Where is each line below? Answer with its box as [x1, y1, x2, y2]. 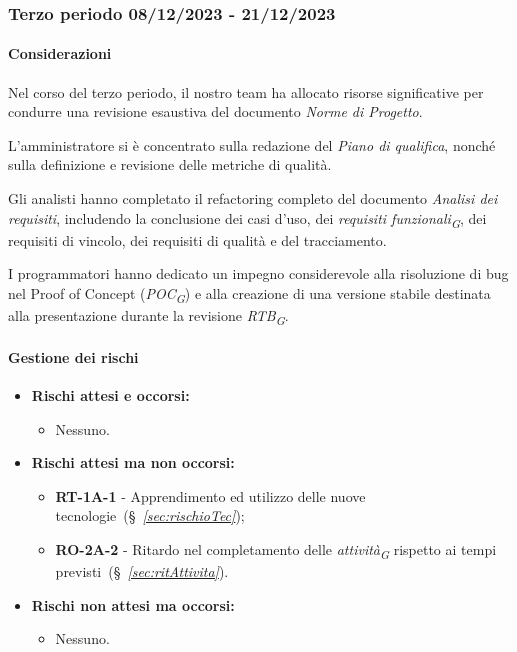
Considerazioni [8, 43, 112, 64]
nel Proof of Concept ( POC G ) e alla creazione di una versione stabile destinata [8, 282, 491, 306]
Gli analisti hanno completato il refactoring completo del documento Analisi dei [8, 188, 498, 209]
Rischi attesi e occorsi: [31, 384, 190, 405]
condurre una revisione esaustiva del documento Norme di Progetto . [8, 101, 423, 122]
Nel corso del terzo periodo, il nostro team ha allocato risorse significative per [8, 81, 484, 102]
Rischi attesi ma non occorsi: [31, 452, 235, 473]
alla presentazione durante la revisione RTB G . [8, 305, 289, 328]
